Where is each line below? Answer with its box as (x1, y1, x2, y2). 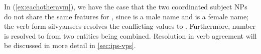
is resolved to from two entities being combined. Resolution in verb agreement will (4, 30, 257, 41)
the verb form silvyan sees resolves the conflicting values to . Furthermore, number (4, 21, 256, 31)
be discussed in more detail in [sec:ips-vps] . (4, 40, 136, 51)
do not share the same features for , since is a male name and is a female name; (4, 11, 248, 21)
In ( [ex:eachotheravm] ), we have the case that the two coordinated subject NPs (4, 1, 247, 11)
